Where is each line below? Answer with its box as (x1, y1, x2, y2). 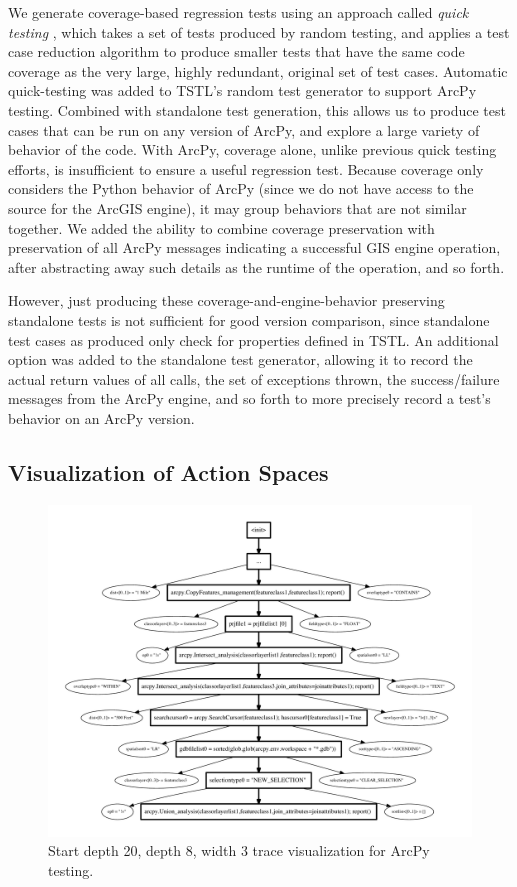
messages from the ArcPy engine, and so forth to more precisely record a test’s (8, 388, 491, 409)
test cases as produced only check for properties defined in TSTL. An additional (8, 329, 499, 350)
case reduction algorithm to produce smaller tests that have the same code (8, 41, 465, 62)
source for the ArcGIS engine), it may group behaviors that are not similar (8, 197, 467, 218)
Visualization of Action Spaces (8, 456, 329, 487)
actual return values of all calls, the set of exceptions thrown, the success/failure (8, 368, 500, 389)
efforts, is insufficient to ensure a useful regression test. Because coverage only (8, 158, 484, 179)
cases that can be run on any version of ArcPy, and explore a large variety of (8, 119, 480, 140)
